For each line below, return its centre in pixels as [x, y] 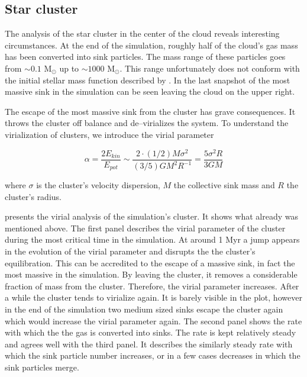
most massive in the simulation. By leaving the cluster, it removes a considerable [151, 274]
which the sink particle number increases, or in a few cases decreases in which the [153, 355]
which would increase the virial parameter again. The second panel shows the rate [153, 320]
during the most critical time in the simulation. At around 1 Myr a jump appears [152, 239]
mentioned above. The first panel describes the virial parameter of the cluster [145, 228]
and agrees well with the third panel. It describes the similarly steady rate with [149, 344]
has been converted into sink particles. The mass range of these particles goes [145, 57]
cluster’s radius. [33, 196]
